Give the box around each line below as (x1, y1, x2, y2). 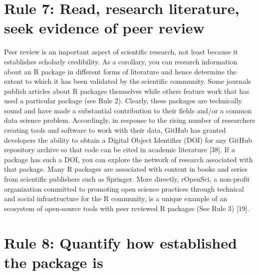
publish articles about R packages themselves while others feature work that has (4, 85, 250, 96)
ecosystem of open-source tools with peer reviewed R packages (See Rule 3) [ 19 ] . (4, 203, 250, 213)
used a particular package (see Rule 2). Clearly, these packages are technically (4, 95, 242, 106)
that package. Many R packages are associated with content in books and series (4, 164, 248, 174)
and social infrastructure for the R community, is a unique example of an (4, 193, 228, 204)
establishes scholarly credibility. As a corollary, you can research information (4, 56, 238, 66)
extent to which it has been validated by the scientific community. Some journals (4, 76, 251, 86)
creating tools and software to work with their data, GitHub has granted (4, 125, 226, 135)
